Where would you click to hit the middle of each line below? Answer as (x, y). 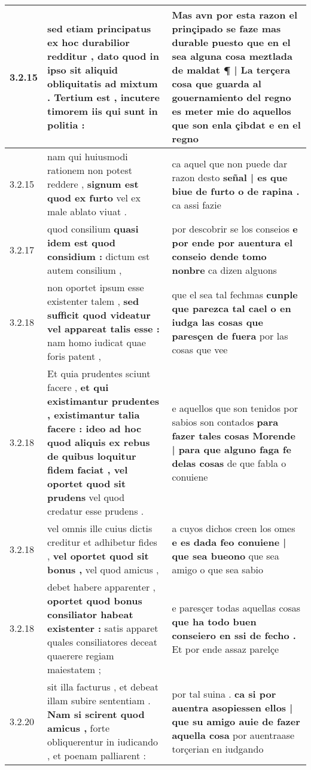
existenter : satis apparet (103, 628)
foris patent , (74, 356)
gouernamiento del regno (231, 97)
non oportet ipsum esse (96, 287)
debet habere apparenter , (102, 587)
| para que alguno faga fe (231, 449)
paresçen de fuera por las (230, 335)
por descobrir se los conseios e (235, 229)
